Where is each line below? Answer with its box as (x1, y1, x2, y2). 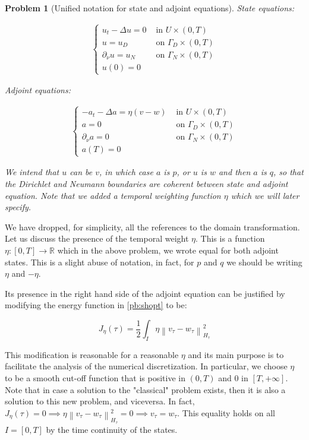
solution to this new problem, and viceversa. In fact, (5, 395, 195, 407)
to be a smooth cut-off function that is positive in (5, 371, 185, 384)
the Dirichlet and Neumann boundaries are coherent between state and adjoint (5, 178, 288, 190)
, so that (273, 166, 304, 178)
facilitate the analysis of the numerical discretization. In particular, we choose (5, 360, 288, 372)
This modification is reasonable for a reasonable (5, 348, 179, 360)
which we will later (231, 189, 299, 201)
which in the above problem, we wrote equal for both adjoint (57, 244, 279, 257)
